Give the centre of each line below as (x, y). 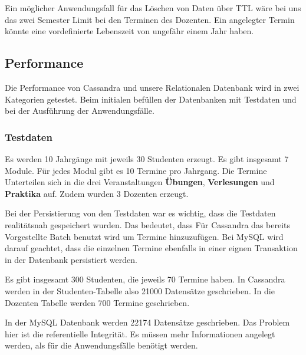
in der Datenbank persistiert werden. (71, 259)
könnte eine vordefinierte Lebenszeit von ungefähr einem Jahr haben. (129, 31)
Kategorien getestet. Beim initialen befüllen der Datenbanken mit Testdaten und (151, 99)
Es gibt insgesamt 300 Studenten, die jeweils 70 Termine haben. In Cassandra (145, 279)
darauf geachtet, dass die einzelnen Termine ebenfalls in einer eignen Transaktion (151, 248)
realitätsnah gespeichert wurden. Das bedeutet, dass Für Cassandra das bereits (148, 224)
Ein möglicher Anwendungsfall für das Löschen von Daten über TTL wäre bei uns (153, 8)
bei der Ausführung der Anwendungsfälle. (80, 111)
